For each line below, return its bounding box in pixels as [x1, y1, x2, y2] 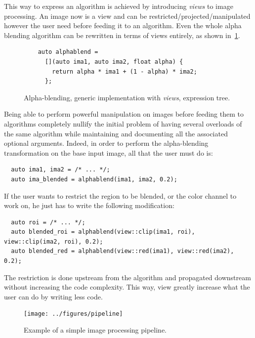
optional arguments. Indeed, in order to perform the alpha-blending [4, 138, 209, 148]
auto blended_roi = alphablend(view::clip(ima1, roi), [11, 228, 195, 236]
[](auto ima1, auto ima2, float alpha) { [44, 58, 183, 65]
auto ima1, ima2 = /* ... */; [11, 166, 110, 173]
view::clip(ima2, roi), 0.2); [4, 238, 103, 245]
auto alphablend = [38, 48, 98, 56]
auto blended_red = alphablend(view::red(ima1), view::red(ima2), [11, 248, 234, 255]
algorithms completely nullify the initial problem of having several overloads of [4, 118, 242, 128]
